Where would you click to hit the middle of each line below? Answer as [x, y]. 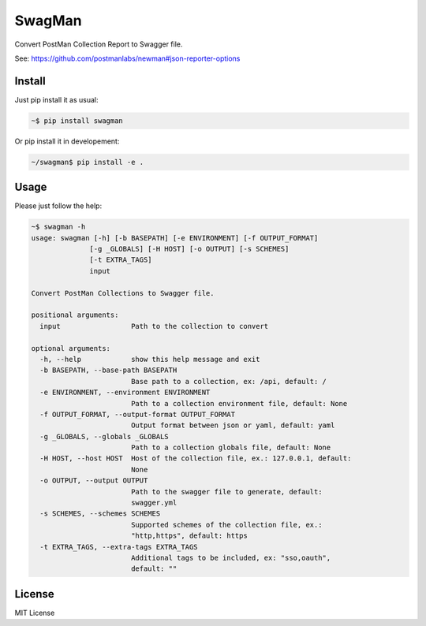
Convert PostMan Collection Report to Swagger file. [99, 44]
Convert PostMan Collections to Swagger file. [123, 293]
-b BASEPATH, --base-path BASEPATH [108, 370]
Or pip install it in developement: [67, 141]
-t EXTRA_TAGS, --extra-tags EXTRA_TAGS [119, 547]
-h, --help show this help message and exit [150, 359]
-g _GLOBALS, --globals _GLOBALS [104, 436]
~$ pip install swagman [77, 121]
